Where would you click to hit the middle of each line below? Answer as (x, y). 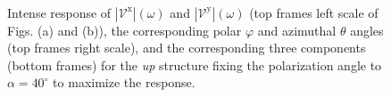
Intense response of (59, 12)
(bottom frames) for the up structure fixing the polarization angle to (195, 65)
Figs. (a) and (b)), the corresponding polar (125, 30)
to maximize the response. (124, 82)
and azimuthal (297, 30)
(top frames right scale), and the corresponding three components (187, 48)
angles (367, 30)
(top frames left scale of (314, 12)
